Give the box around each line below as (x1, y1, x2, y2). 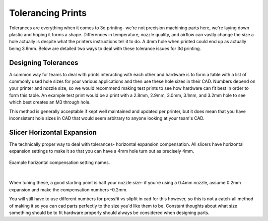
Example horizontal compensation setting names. (9, 159, 110, 166)
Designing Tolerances (9, 58, 79, 67)
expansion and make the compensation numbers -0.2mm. (9, 186, 128, 193)
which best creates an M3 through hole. (9, 99, 91, 105)
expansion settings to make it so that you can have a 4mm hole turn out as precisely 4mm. (9, 148, 195, 154)
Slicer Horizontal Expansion (9, 128, 97, 136)
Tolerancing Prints (9, 7, 87, 18)
